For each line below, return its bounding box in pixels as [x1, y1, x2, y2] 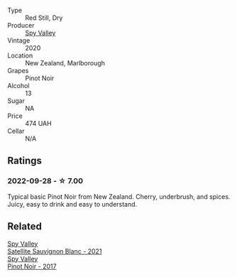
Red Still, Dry [25, 13, 63, 22]
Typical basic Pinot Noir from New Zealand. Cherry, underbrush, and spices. [7, 192, 231, 201]
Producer [7, 21, 35, 29]
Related [7, 220, 43, 233]
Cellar [7, 127, 25, 135]
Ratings [7, 155, 43, 167]
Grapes [7, 67, 29, 75]
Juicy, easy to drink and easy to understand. [7, 200, 138, 208]
